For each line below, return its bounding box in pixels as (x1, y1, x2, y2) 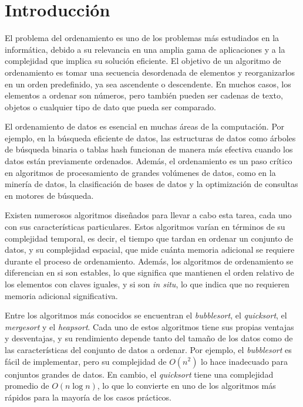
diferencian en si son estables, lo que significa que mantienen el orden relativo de (5, 266, 294, 279)
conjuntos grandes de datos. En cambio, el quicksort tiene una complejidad (5, 368, 274, 380)
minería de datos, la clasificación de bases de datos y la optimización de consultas (5, 178, 298, 190)
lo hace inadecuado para (201, 355, 288, 367)
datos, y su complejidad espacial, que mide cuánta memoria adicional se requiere (5, 243, 295, 256)
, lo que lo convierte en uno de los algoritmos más (97, 379, 276, 392)
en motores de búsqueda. (5, 189, 94, 201)
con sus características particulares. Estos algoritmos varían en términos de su (5, 221, 285, 233)
